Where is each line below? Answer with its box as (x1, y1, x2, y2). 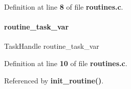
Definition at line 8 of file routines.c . (4, 2, 123, 12)
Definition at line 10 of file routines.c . (4, 57, 127, 68)
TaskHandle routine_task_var (4, 41, 99, 51)
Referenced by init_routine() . (4, 75, 104, 85)
